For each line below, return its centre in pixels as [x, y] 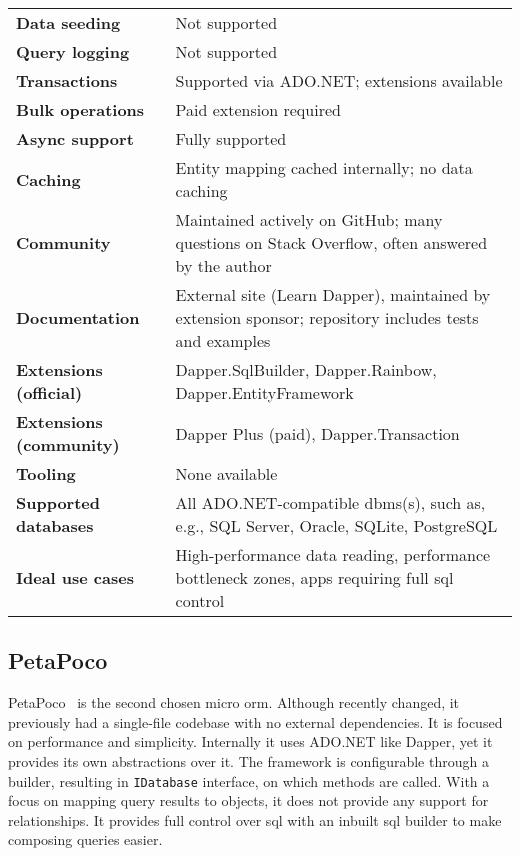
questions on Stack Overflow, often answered [331, 242]
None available [226, 473]
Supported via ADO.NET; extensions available [339, 80]
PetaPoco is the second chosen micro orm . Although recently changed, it [234, 702]
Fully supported [231, 138]
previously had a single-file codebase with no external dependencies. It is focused [255, 721]
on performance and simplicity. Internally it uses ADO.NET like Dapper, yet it [250, 741]
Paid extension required [258, 109]
